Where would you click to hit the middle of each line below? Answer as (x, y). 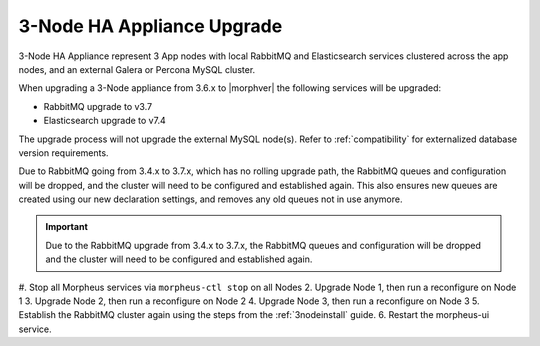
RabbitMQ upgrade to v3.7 (98, 106)
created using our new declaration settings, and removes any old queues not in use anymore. (210, 199)
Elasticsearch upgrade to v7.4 (104, 121)
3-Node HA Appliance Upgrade (150, 26)
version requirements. (63, 152)
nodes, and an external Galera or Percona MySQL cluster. (137, 69)
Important (67, 227)
